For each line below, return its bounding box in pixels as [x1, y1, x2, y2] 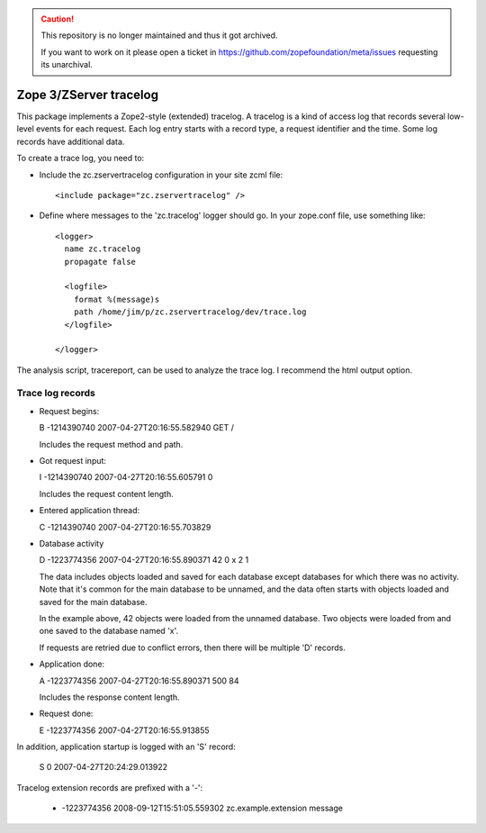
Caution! [40, 14, 75, 24]
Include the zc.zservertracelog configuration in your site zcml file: [39, 169, 283, 180]
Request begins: [39, 405, 100, 416]
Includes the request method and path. [39, 439, 184, 449]
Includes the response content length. [39, 692, 180, 702]
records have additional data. [16, 136, 125, 147]
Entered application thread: [39, 505, 140, 516]
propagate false [64, 257, 137, 267]
